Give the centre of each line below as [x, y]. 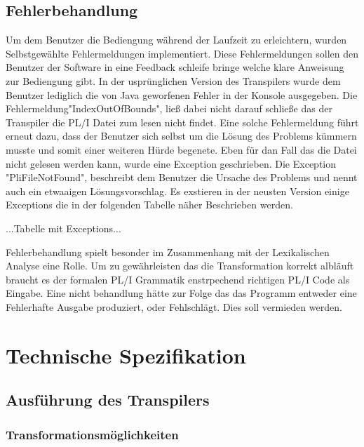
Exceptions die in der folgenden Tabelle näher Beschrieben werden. [149, 205]
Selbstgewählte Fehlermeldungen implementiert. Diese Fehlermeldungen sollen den [182, 53]
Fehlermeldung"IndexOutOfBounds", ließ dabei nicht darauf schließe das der [169, 108]
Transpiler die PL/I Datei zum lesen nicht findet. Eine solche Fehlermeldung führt [182, 122]
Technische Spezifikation [126, 355]
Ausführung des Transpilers [108, 400]
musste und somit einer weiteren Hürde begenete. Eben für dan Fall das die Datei [181, 149]
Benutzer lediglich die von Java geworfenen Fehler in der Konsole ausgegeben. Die [182, 94]
